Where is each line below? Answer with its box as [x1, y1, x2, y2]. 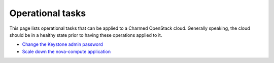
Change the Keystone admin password [22, 41, 104, 47]
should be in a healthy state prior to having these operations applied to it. [9, 32, 162, 38]
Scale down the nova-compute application [22, 48, 111, 54]
